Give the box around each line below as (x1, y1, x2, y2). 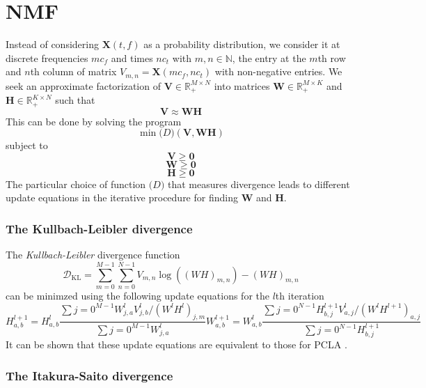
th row (317, 50, 346, 65)
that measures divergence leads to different (167, 176, 350, 191)
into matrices (214, 78, 270, 93)
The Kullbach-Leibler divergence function (6, 247, 180, 262)
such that (55, 93, 95, 107)
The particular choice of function (6, 176, 146, 191)
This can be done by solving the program (6, 114, 182, 128)
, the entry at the (232, 50, 306, 65)
